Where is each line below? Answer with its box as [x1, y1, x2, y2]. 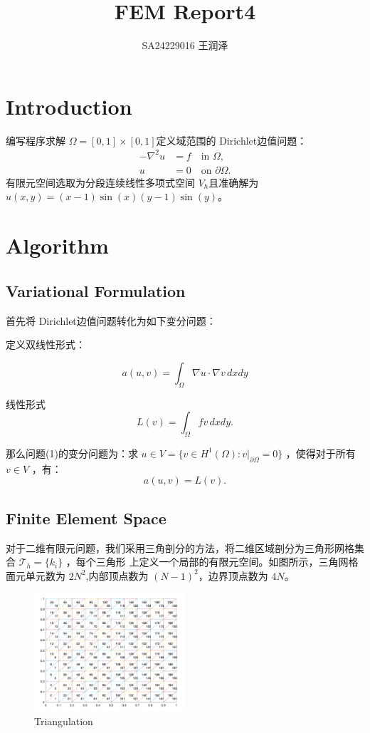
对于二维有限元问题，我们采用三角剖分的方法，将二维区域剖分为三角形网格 [6, 540, 354, 555]
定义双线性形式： [6, 337, 85, 352]
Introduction [6, 91, 132, 120]
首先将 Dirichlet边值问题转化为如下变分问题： [6, 313, 216, 328]
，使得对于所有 [285, 445, 356, 460]
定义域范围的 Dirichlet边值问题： [156, 132, 307, 147]
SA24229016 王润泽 [142, 38, 228, 53]
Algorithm [6, 231, 109, 260]
